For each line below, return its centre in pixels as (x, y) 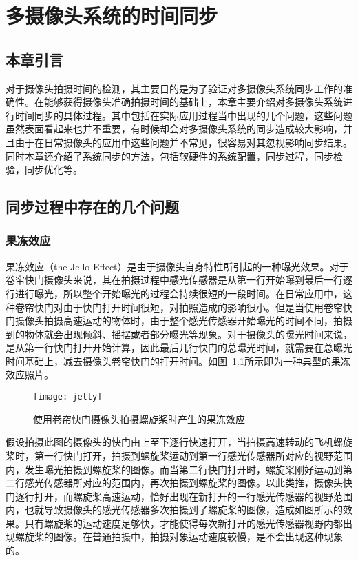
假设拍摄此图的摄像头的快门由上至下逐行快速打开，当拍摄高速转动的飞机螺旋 (179, 442)
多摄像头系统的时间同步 (112, 16)
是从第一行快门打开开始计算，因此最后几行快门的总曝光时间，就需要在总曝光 (179, 347)
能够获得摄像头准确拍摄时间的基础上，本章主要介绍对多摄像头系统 (193, 102)
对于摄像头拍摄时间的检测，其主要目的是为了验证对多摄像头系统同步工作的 (174, 88)
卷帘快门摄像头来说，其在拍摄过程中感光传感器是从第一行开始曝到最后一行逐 (179, 280)
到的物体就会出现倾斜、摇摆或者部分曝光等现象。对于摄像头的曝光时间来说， (179, 334)
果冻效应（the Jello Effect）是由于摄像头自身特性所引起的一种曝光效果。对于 (177, 266)
